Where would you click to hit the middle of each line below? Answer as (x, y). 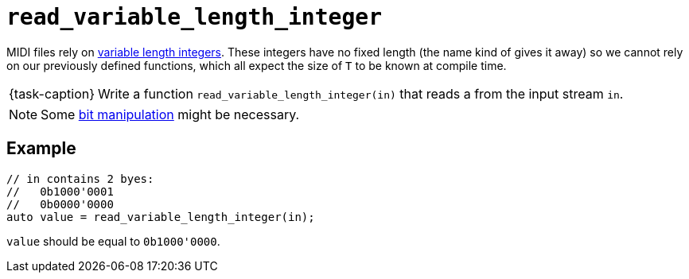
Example (41, 149)
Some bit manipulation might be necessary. (170, 114)
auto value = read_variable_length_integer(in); (161, 217)
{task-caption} (52, 93)
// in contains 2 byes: (80, 178)
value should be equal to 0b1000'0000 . (113, 241)
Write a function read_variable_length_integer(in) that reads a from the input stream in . (361, 93)
